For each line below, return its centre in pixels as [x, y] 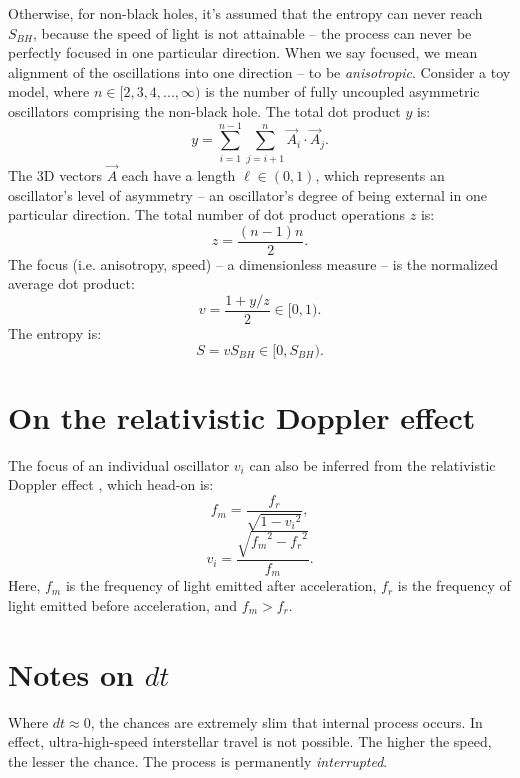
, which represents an [380, 174]
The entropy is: [55, 333]
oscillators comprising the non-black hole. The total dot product [204, 110]
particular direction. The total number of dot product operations [207, 214]
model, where [49, 91]
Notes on [71, 673]
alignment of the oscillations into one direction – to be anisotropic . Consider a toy [259, 71]
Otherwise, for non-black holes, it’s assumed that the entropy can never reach [245, 13]
